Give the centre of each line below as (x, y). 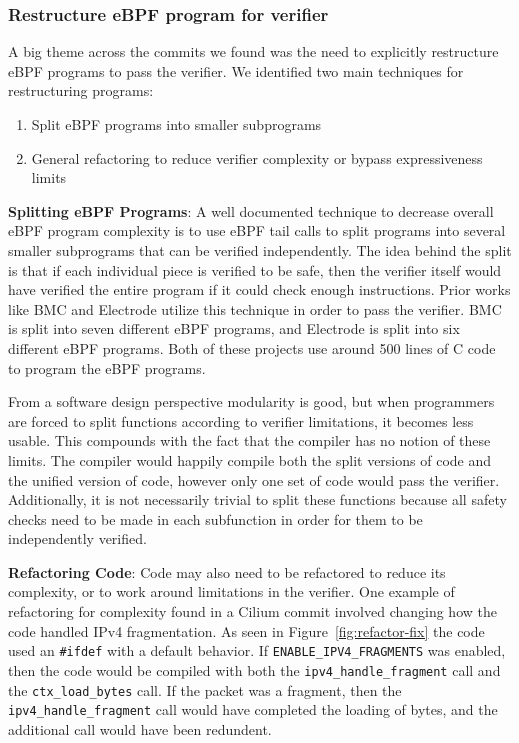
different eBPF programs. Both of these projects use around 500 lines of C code (252, 347)
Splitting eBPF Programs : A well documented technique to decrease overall (251, 210)
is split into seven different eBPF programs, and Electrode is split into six (234, 328)
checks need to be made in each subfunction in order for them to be (215, 518)
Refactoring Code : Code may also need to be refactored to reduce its (227, 571)
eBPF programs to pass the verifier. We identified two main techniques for (236, 70)
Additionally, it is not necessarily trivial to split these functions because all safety (257, 499)
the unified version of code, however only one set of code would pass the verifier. (254, 479)
